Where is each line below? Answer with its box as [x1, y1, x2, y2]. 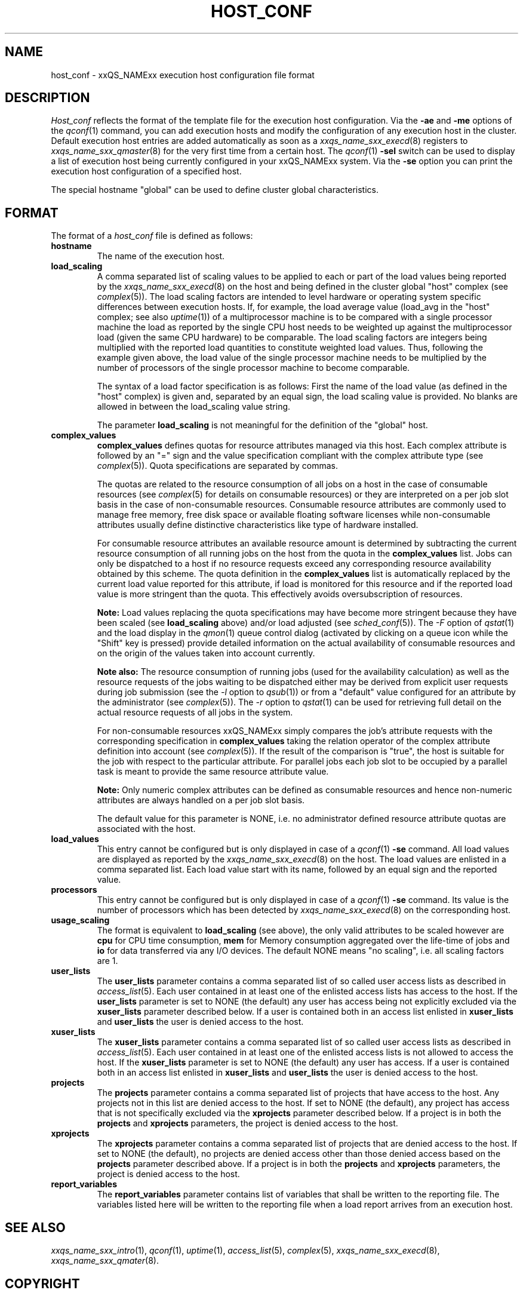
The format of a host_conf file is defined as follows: [51, 231, 253, 241]
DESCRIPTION [5, 90, 90, 106]
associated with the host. [97, 824, 196, 834]
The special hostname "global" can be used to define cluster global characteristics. [51, 185, 379, 195]
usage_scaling [51, 915, 110, 926]
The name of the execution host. [97, 251, 225, 262]
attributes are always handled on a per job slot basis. [97, 795, 305, 806]
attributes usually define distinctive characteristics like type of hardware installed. [97, 520, 419, 530]
